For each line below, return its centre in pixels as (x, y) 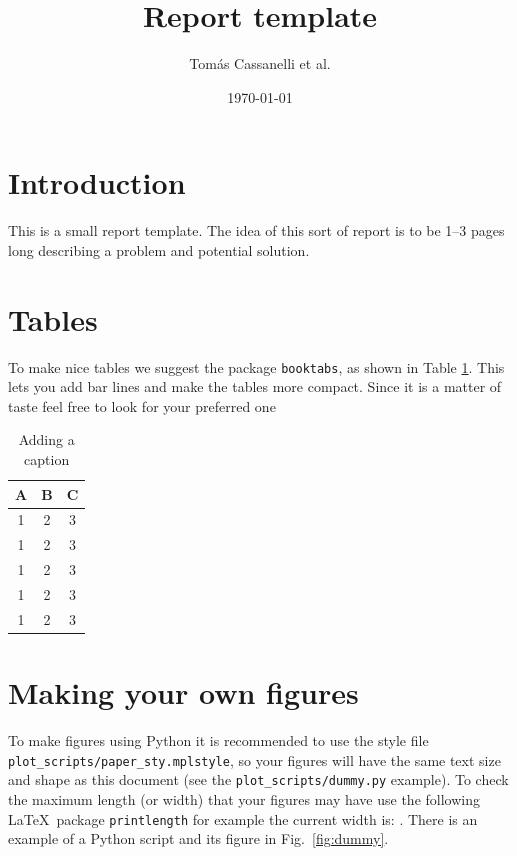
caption (47, 459)
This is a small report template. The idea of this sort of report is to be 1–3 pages (256, 230)
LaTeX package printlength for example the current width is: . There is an (243, 818)
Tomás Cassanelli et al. (260, 63)
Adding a (46, 439)
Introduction (97, 182)
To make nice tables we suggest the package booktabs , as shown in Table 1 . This (256, 366)
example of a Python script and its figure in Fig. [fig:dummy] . (198, 838)
